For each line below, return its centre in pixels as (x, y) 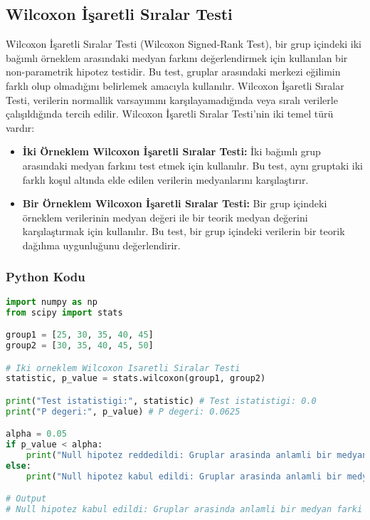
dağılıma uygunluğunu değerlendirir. (101, 245)
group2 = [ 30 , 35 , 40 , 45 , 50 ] (80, 346)
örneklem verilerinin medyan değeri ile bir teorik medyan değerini (165, 217)
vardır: (20, 127)
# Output (26, 499)
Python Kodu (46, 277)
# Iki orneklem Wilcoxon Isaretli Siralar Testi (123, 368)
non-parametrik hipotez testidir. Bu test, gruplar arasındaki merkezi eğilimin (173, 72)
